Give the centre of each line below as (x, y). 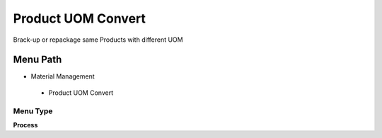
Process (25, 125)
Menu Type (33, 111)
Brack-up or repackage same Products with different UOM (98, 40)
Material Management (63, 76)
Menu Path (37, 60)
